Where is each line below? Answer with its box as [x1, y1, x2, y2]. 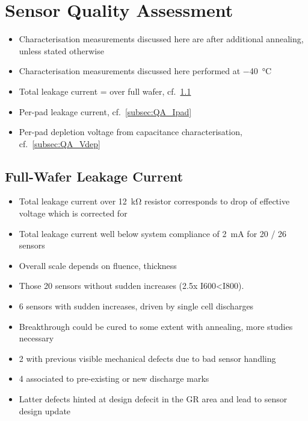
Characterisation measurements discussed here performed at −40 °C [19, 65, 272, 77]
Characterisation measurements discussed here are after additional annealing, [19, 33, 304, 45]
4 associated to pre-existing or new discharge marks [19, 372, 209, 385]
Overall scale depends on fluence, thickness [19, 259, 177, 271]
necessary [19, 332, 54, 344]
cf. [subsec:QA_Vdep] [19, 137, 100, 150]
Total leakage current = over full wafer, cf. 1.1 [19, 84, 191, 97]
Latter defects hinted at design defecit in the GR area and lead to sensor [19, 393, 288, 405]
